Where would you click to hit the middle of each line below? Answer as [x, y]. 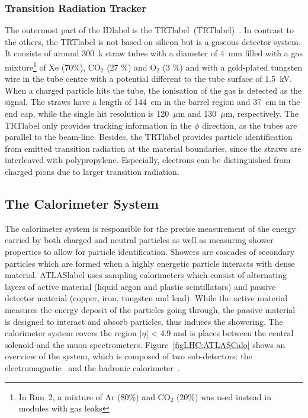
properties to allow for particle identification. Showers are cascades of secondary [150, 251]
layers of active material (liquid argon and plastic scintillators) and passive [140, 286]
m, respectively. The [262, 114]
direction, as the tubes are [250, 125]
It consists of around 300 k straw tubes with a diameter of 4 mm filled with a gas [154, 53]
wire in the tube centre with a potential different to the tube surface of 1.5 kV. [148, 79]
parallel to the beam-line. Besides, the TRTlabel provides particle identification [149, 137]
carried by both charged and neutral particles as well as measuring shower [139, 240]
